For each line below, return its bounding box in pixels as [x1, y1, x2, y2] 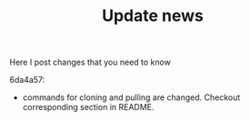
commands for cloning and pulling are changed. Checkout [22, 92, 241, 103]
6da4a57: [9, 75, 45, 86]
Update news [101, 5, 205, 26]
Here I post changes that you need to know [9, 56, 171, 68]
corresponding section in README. [22, 102, 155, 113]
